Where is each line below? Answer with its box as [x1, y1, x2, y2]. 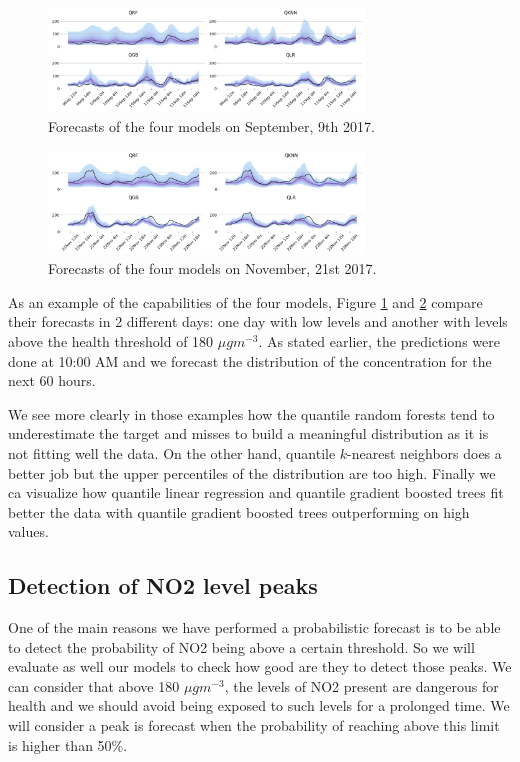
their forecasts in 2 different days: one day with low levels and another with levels [8, 311, 508, 332]
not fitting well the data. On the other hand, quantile [8, 442, 336, 463]
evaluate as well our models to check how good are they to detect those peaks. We [8, 656, 512, 677]
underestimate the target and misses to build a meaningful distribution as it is [8, 423, 489, 444]
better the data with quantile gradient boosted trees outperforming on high [8, 501, 470, 522]
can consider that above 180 [8, 675, 180, 696]
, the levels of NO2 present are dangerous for [224, 675, 499, 696]
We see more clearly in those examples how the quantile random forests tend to [8, 403, 495, 424]
